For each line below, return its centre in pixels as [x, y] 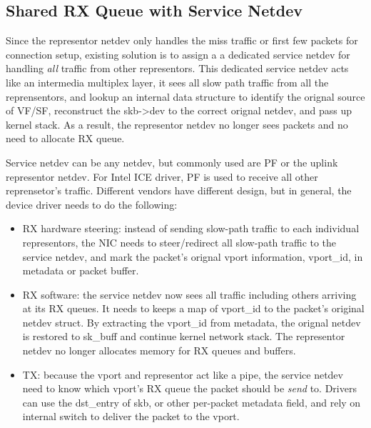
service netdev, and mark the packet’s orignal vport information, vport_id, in [193, 256]
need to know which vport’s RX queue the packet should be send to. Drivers [189, 388]
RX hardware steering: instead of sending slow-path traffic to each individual [191, 228]
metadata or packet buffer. [81, 270]
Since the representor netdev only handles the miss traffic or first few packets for [182, 40]
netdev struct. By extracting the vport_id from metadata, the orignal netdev [192, 322]
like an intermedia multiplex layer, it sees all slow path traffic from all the [167, 82]
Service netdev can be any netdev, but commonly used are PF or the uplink [172, 162]
